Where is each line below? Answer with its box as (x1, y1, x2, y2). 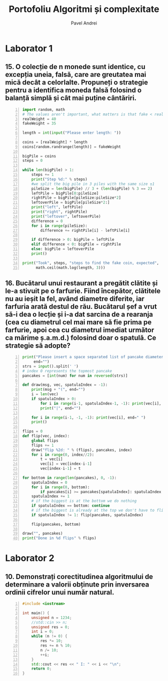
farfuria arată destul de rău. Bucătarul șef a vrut (5, 302, 157, 311)
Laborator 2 (5, 553, 55, 564)
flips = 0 (22, 429, 43, 434)
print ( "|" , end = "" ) (40, 406, 81, 411)
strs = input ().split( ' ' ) (22, 364, 79, 369)
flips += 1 (31, 443, 54, 448)
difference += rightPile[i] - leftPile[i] (40, 228, 130, 233)
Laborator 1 (5, 42, 53, 54)
